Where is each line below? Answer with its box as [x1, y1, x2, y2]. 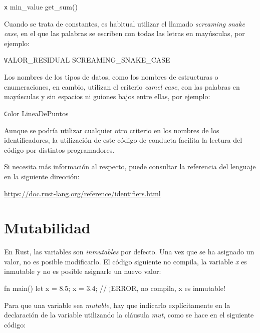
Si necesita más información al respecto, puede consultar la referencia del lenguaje [4, 161, 256, 172]
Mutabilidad [4, 217, 91, 238]
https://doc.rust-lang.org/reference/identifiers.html [4, 188, 161, 198]
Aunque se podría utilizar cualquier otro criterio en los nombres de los [4, 125, 219, 135]
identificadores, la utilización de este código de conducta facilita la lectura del [4, 135, 242, 145]
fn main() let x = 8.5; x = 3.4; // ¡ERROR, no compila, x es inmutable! [4, 283, 225, 293]
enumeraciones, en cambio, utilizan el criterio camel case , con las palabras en [4, 81, 240, 92]
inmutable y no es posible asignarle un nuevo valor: [4, 266, 161, 276]
